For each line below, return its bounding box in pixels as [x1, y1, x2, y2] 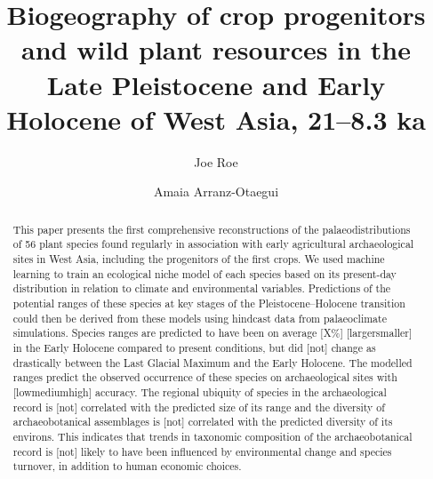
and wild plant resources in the [21, 31, 411, 68]
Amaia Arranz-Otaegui [153, 182, 279, 201]
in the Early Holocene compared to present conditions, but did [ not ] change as [12, 339, 376, 355]
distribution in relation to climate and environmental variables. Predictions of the [12, 281, 391, 296]
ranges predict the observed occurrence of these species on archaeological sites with [12, 370, 397, 385]
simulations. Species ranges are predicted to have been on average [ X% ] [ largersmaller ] [12, 325, 413, 340]
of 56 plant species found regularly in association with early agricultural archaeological [12, 236, 414, 251]
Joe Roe [194, 152, 238, 171]
